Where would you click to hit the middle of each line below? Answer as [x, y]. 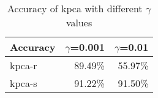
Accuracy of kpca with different [75, 8]
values [79, 22]
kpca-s [24, 83]
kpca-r [24, 65]
